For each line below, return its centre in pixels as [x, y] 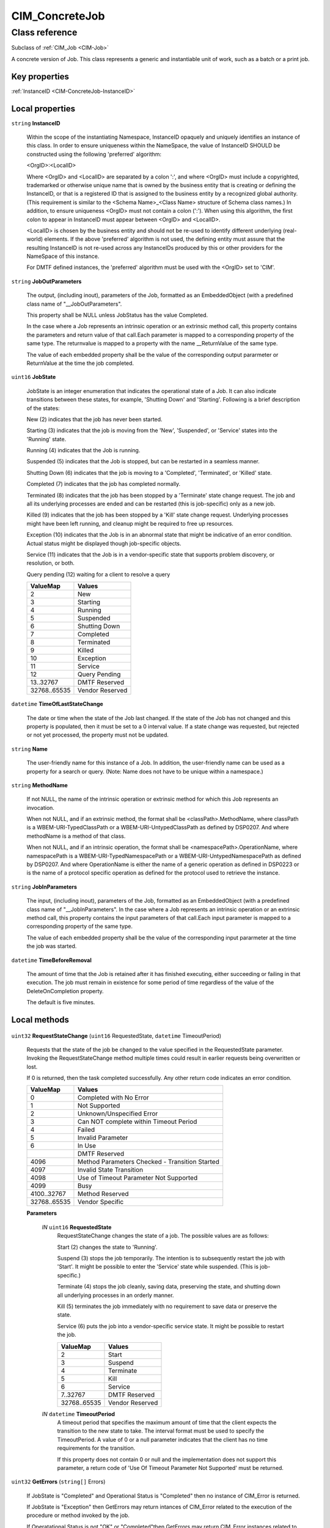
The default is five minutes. [61, 1002]
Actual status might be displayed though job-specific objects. [104, 543]
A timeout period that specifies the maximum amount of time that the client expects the [167, 1422]
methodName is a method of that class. [76, 836]
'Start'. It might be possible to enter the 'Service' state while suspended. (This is [158, 1267]
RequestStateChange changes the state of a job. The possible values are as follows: [163, 1236]
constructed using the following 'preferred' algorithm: [94, 154]
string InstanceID [36, 123]
